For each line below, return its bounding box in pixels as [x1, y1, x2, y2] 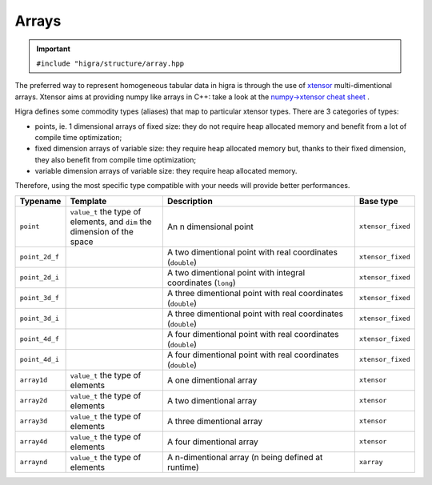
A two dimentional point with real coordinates [166, 247, 338, 258]
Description [166, 195, 214, 206]
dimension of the [70, 226, 134, 237]
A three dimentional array [166, 415, 263, 427]
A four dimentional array [166, 436, 259, 447]
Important [36, 44, 71, 54]
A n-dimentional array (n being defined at [166, 451, 323, 463]
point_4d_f [19, 335, 60, 343]
